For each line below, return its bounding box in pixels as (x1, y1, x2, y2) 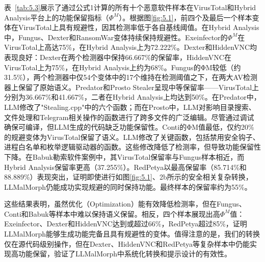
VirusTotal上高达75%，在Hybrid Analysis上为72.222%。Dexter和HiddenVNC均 (4, 42, 257, 52)
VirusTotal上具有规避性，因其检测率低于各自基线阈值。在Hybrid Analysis (18, 22, 259, 33)
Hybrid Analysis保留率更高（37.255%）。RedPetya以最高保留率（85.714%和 (4, 161, 247, 172)
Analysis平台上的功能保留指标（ (4, 12, 109, 22)
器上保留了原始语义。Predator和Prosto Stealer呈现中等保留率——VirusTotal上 (4, 81, 259, 92)
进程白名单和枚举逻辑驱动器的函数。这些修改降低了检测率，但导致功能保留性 (4, 141, 261, 152)
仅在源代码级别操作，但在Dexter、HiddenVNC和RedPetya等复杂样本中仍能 (4, 238, 250, 249)
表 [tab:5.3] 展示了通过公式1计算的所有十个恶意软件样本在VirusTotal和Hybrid (4, 2, 256, 12)
